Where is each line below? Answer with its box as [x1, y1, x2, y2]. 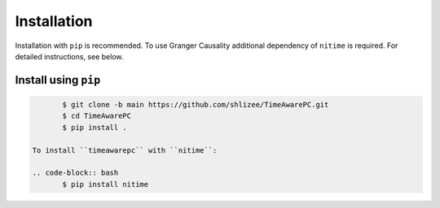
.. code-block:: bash [32, 168, 119, 178]
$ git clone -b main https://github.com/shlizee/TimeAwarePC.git [62, 100, 329, 109]
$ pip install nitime [62, 180, 149, 188]
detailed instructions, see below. [15, 51, 124, 61]
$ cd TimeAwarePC [62, 111, 132, 121]
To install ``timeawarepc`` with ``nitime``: [32, 145, 218, 154]
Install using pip [15, 73, 101, 87]
